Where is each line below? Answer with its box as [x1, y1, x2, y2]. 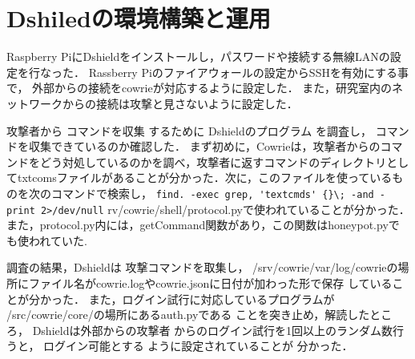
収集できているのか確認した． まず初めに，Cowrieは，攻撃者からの [28, 138, 381, 155]
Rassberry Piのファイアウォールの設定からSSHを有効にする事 [88, 63, 409, 80]
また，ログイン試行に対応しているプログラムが [88, 290, 335, 307]
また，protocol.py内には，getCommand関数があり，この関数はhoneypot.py [6, 216, 389, 233]
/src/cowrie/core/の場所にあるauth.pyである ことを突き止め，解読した [6, 306, 370, 323]
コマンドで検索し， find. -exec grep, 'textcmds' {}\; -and [50, 184, 374, 201]
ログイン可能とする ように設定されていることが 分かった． [43, 337, 353, 354]
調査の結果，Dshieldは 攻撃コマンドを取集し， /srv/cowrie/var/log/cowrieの [6, 259, 398, 276]
